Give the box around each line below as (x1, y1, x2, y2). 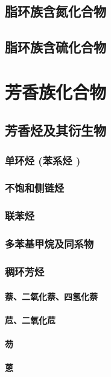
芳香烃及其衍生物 (5, 121, 106, 140)
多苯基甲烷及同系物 (5, 236, 94, 251)
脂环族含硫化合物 (5, 38, 106, 56)
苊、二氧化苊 (5, 313, 55, 326)
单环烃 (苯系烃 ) (5, 152, 81, 168)
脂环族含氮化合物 (5, 2, 106, 21)
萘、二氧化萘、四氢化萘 (5, 290, 98, 302)
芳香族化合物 (5, 79, 107, 104)
